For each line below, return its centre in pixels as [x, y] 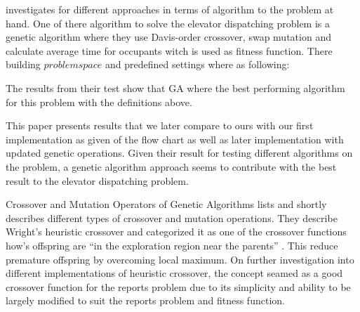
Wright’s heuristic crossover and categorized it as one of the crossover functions [176, 232]
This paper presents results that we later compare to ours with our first [160, 125]
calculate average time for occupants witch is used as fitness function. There [169, 50]
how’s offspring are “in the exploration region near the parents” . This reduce [172, 245]
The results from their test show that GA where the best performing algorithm [175, 87]
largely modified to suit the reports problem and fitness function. [145, 300]
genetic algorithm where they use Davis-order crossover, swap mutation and [168, 37]
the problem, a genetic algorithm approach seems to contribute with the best [171, 166]
